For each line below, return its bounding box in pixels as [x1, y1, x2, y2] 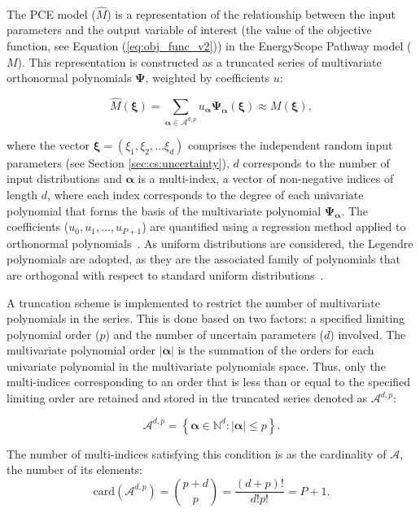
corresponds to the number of [243, 154, 390, 171]
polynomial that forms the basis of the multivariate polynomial [7, 202, 322, 219]
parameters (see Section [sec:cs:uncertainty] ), [7, 154, 230, 171]
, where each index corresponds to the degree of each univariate [47, 186, 364, 203]
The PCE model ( [7, 5, 96, 22]
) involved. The [330, 325, 406, 342]
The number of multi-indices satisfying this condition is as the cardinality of [7, 445, 387, 462]
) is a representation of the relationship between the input [107, 5, 396, 22]
